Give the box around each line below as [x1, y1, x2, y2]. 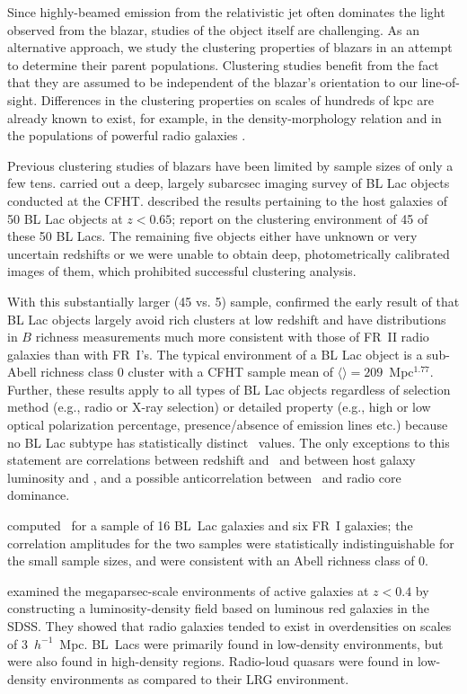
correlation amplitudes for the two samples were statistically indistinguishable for [7, 533, 454, 552]
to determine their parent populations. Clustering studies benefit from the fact [7, 55, 439, 74]
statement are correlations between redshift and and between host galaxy [7, 450, 416, 469]
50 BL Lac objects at [7, 209, 123, 227]
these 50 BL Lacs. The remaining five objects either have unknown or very [7, 227, 418, 245]
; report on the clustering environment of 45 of [172, 209, 428, 227]
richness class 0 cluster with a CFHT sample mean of [40, 362, 334, 381]
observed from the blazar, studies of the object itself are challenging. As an [7, 20, 420, 39]
